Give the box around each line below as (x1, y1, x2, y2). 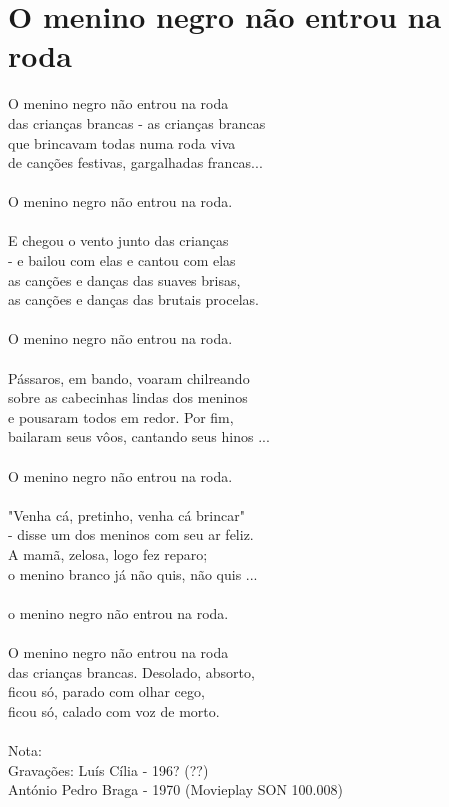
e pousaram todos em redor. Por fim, (8, 406, 234, 427)
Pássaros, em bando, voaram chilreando (8, 367, 250, 388)
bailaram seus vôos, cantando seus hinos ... (8, 426, 270, 447)
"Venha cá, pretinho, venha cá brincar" (8, 504, 245, 525)
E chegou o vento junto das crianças (8, 230, 229, 251)
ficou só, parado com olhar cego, (8, 681, 205, 702)
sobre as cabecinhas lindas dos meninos (8, 387, 248, 408)
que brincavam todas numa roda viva (8, 132, 236, 153)
